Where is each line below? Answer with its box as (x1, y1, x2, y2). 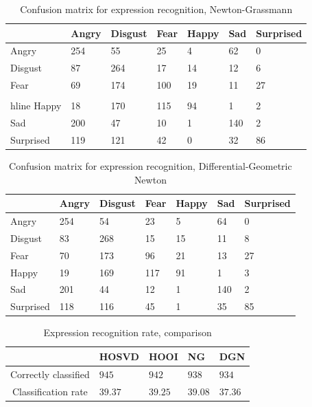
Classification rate (12, 384, 88, 398)
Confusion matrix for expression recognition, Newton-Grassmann (20, 2, 293, 16)
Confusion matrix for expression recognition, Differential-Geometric (9, 159, 292, 173)
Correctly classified (10, 366, 90, 381)
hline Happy (10, 98, 62, 113)
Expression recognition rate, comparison (43, 325, 212, 340)
